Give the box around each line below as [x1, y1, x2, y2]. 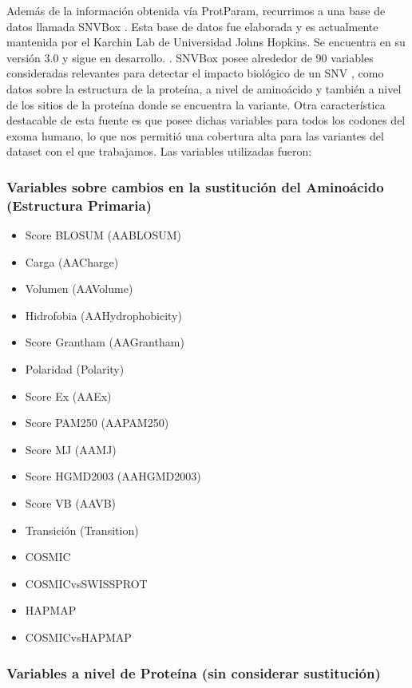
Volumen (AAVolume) [25, 280, 133, 297]
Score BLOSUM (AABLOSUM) [25, 227, 182, 243]
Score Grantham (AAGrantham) [25, 334, 184, 350]
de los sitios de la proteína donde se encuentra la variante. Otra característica [6, 96, 386, 113]
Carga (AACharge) [25, 253, 119, 270]
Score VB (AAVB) [25, 495, 116, 512]
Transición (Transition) [25, 521, 139, 538]
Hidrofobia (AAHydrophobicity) [25, 306, 182, 323]
